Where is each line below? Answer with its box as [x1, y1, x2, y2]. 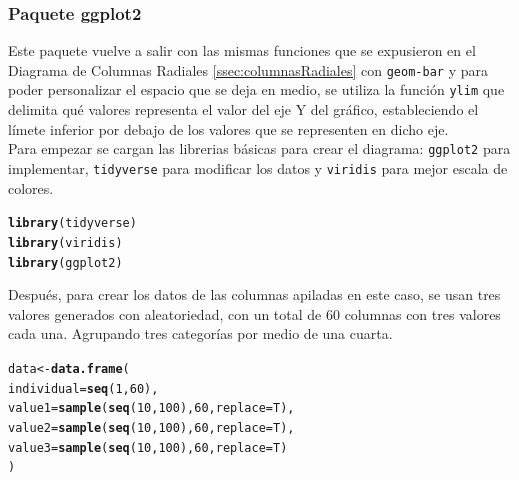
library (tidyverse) [8, 216, 137, 231]
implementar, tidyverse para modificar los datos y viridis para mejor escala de [8, 157, 508, 178]
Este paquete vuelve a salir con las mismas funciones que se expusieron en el [8, 40, 476, 61]
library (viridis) [8, 235, 123, 250]
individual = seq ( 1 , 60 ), [8, 381, 159, 396]
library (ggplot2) [8, 255, 123, 270]
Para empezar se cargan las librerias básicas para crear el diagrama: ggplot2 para [8, 138, 511, 159]
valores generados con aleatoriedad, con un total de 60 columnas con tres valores [8, 303, 501, 324]
